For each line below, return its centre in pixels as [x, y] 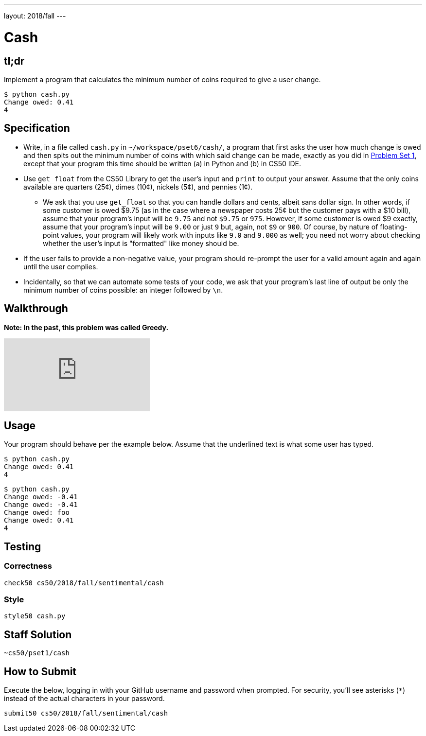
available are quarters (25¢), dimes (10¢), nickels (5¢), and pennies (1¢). [138, 187]
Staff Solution [38, 634]
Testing [23, 546]
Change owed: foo [37, 513]
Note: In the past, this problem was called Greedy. [86, 327]
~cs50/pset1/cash [37, 653]
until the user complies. [61, 266]
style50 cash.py [35, 616]
